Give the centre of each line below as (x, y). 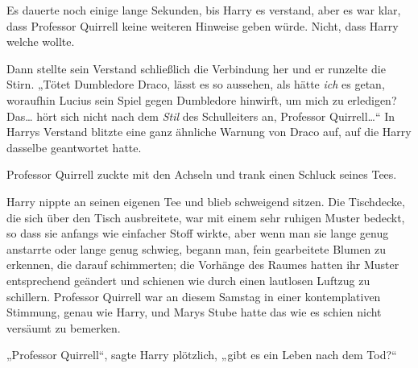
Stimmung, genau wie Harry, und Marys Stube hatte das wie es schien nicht (194, 312)
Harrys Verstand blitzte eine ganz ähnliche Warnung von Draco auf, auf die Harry (209, 132)
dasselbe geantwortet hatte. (74, 147)
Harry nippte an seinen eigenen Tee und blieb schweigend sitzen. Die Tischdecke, (206, 201)
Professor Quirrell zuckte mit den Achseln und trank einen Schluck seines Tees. (202, 174)
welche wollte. (41, 41)
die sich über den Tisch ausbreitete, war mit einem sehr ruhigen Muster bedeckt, (206, 217)
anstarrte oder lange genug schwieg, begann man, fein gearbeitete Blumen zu (197, 248)
